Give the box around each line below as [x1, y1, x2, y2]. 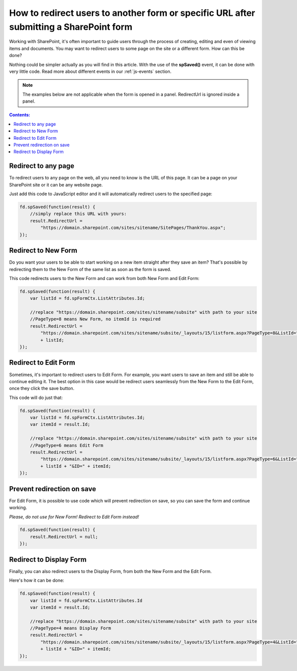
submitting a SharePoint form [9, 21, 133, 32]
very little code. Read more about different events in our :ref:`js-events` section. [9, 68, 172, 74]
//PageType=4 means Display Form [30, 625, 111, 631]
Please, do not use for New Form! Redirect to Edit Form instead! [9, 513, 139, 520]
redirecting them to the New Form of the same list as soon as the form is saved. [9, 266, 172, 272]
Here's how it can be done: [9, 577, 64, 583]
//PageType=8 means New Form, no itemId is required [30, 316, 161, 322]
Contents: [9, 112, 31, 118]
